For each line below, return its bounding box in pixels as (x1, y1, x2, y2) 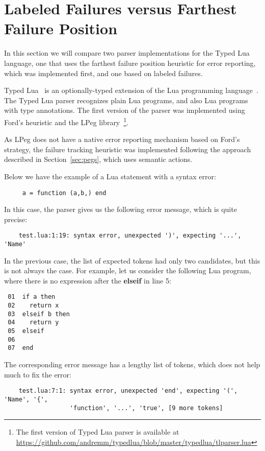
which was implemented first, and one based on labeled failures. (4, 67, 203, 78)
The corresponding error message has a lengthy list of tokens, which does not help (4, 359, 260, 370)
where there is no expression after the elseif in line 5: (4, 275, 171, 286)
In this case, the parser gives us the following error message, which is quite (4, 204, 237, 215)
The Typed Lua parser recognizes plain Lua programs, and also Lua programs (4, 94, 248, 105)
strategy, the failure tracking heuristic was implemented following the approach (4, 144, 251, 154)
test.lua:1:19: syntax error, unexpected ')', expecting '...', (18, 232, 242, 240)
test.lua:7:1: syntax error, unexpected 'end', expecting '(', (18, 387, 238, 395)
